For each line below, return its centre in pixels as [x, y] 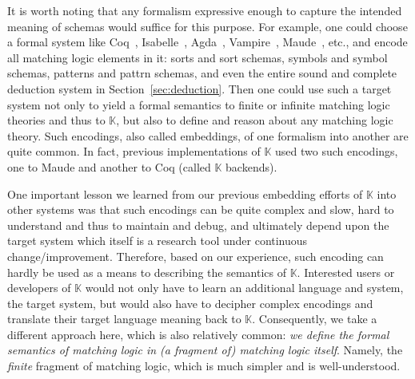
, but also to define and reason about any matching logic [255, 120]
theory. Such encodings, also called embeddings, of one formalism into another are [208, 135]
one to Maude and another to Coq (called [109, 166]
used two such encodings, [337, 151]
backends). [251, 166]
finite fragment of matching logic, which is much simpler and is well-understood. [204, 366]
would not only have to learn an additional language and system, [244, 288]
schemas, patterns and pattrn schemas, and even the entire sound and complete [202, 73]
